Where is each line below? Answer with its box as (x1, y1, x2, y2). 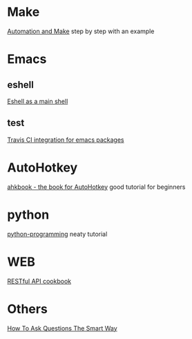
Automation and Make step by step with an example (7, 27, 155, 35)
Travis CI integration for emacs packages (7, 136, 124, 144)
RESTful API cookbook (7, 277, 71, 285)
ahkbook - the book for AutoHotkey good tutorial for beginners (7, 183, 186, 191)
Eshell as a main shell (7, 97, 68, 105)
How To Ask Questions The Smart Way (7, 324, 117, 332)
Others (7, 301, 48, 317)
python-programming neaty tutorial (7, 230, 108, 238)
